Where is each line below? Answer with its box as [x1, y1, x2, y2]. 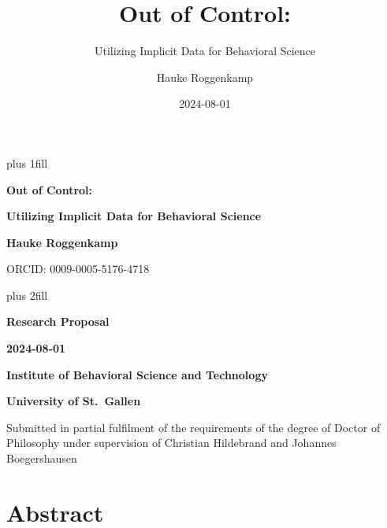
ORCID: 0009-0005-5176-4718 [6, 260, 150, 277]
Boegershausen [6, 450, 77, 467]
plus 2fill [6, 286, 48, 303]
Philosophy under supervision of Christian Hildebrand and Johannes [6, 434, 337, 451]
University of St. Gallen [6, 393, 141, 409]
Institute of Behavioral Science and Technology [6, 366, 268, 382]
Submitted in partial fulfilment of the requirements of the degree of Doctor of [6, 419, 381, 435]
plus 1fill [6, 154, 48, 171]
